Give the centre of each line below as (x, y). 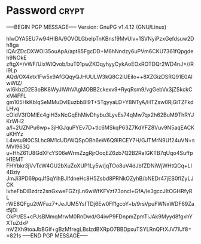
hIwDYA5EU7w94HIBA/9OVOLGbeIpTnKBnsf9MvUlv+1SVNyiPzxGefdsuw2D (100, 38)
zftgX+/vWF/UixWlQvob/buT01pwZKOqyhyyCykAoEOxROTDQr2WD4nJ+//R (100, 64)
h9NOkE (16, 57)
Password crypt (45, 10)
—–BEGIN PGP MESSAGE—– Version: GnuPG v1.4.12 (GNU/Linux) (86, 27)
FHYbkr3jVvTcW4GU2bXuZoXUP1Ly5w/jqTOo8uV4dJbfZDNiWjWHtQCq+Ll (99, 166)
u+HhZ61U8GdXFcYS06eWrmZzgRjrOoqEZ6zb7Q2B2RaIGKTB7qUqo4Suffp (100, 152)
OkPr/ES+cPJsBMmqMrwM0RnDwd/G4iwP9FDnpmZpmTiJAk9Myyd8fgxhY (100, 216)
